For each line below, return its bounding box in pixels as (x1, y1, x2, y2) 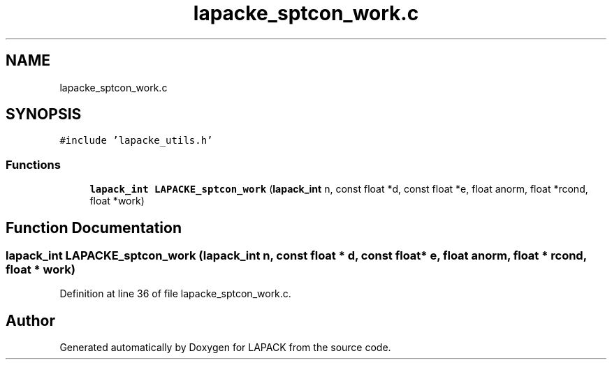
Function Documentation (6, 218, 182, 237)
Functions (6, 157, 61, 172)
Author (6, 311, 55, 329)
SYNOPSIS (6, 105, 82, 124)
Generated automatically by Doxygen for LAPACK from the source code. (59, 341, 391, 354)
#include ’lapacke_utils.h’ (59, 135, 213, 147)
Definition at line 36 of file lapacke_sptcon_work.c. (59, 288, 291, 300)
